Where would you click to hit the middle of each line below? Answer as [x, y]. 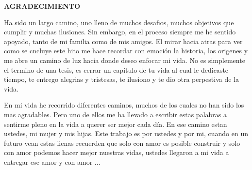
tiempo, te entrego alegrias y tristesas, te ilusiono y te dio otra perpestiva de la [122, 79]
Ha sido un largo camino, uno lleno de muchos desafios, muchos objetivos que [119, 22]
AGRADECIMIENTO [42, 6]
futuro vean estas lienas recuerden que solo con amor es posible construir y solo [122, 143]
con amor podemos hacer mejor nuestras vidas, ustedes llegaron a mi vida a [117, 152]
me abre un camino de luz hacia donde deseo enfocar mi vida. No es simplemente [125, 60]
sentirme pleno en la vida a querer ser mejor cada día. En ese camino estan [116, 124]
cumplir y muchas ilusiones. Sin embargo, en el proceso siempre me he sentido [120, 32]
